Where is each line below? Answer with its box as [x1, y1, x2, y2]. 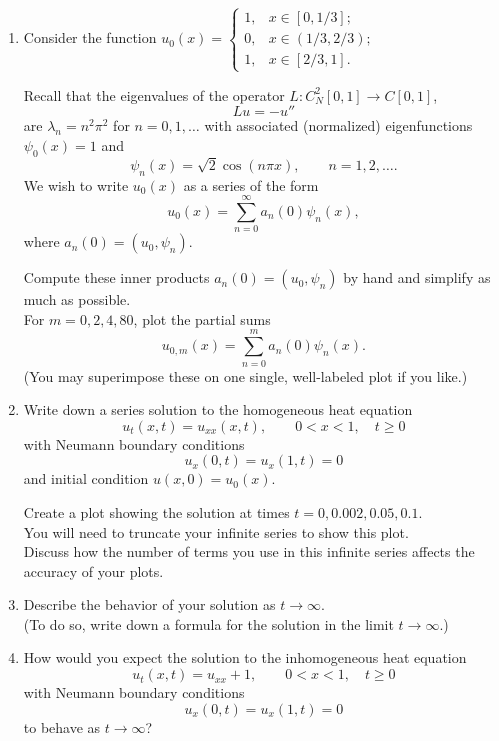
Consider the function [23, 27, 157, 48]
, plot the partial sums [133, 308, 271, 329]
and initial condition [23, 468, 149, 489]
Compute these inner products [23, 267, 210, 288]
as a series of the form [183, 174, 319, 195]
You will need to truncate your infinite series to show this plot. [23, 521, 409, 542]
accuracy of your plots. [23, 560, 164, 581]
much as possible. [23, 289, 131, 310]
